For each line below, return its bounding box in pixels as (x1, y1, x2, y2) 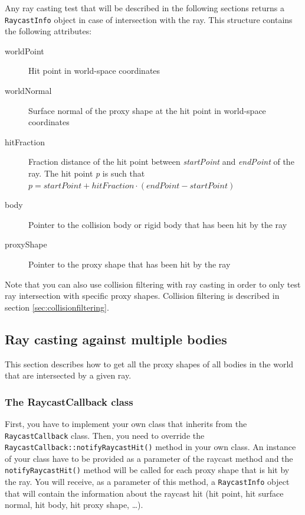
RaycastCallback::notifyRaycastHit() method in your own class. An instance (5, 441, 296, 453)
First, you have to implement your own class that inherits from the (5, 417, 247, 429)
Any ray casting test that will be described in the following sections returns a (5, 2, 284, 14)
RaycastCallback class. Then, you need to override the (5, 429, 205, 441)
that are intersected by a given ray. (5, 369, 132, 382)
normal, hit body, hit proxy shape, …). (5, 498, 143, 511)
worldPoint (5, 44, 44, 57)
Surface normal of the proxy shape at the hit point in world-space (28, 104, 266, 116)
